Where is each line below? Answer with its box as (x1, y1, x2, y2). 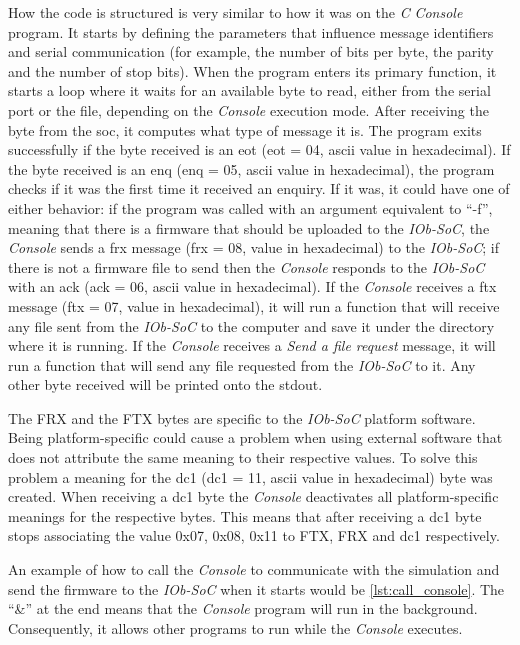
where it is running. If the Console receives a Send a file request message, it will (8, 335, 496, 356)
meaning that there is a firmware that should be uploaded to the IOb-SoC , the (8, 217, 490, 238)
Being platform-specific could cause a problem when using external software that (8, 427, 503, 448)
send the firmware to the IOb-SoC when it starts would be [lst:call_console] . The (8, 578, 505, 599)
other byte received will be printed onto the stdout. (8, 374, 323, 395)
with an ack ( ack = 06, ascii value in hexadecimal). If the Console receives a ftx (8, 276, 497, 297)
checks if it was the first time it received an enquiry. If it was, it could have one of (8, 178, 510, 199)
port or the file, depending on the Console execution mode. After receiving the (8, 99, 489, 120)
